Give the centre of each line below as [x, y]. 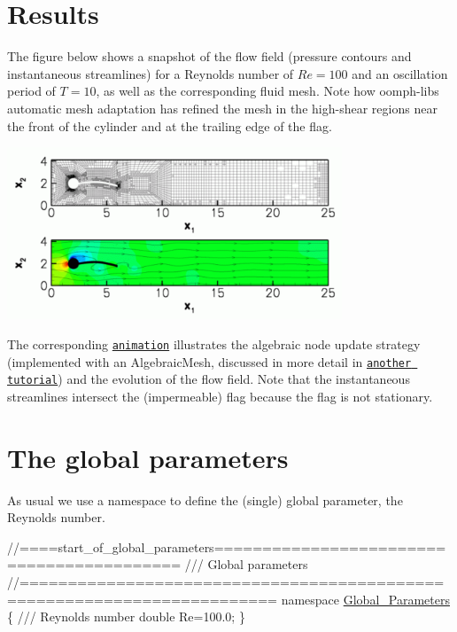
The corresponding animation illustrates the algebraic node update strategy [214, 343]
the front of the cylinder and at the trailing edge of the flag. [170, 125]
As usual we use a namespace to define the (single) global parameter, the [205, 499]
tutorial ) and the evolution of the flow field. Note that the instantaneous [209, 379]
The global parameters [148, 457]
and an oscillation [400, 73]
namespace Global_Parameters [365, 599]
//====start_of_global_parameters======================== [227, 546]
